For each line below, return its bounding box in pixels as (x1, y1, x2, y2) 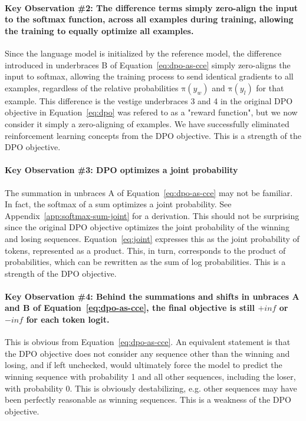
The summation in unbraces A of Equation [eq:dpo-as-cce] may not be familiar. (5, 186, 293, 198)
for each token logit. (26, 313, 110, 326)
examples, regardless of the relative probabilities (5, 81, 179, 94)
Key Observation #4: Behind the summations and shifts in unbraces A (5, 290, 300, 302)
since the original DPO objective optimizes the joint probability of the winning (5, 221, 289, 233)
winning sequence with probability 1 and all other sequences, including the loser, (5, 370, 296, 383)
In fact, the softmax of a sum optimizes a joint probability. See (5, 198, 232, 210)
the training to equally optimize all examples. (5, 24, 194, 37)
